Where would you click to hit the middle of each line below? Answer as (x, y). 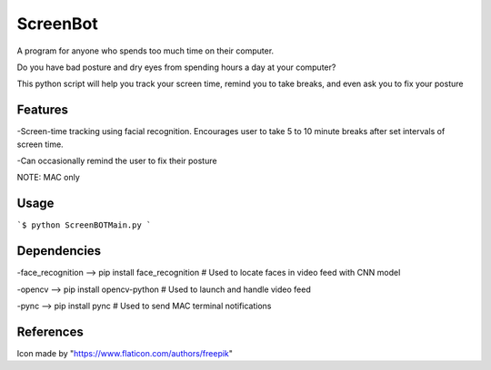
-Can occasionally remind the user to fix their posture (117, 161)
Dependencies (59, 251)
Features (42, 110)
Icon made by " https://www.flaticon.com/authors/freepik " (125, 353)
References (50, 331)
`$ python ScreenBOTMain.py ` (84, 225)
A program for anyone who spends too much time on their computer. (145, 51)
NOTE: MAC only (49, 178)
